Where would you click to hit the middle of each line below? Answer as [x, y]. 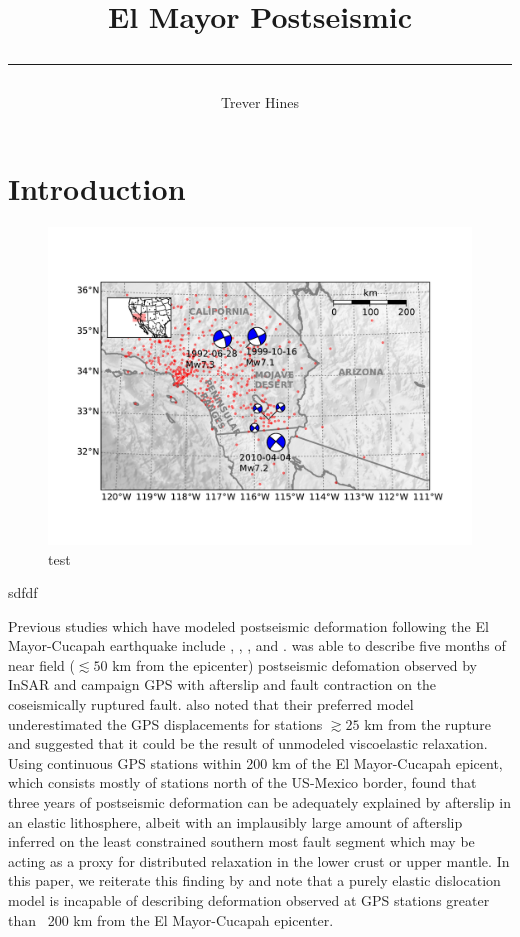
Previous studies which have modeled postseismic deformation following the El [248, 625]
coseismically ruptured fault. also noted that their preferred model [211, 704]
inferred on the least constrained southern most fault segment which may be [241, 841]
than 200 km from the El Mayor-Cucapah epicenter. [171, 919]
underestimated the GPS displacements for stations [165, 723]
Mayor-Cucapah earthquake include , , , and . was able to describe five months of [257, 645]
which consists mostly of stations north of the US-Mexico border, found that [242, 782]
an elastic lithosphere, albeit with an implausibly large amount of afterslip [235, 821]
